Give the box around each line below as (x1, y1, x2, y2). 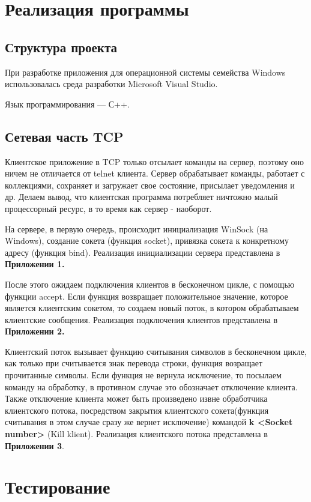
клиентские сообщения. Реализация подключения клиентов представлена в (5, 313, 278, 325)
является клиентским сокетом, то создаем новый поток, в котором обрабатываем (5, 301, 299, 314)
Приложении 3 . (5, 439, 64, 452)
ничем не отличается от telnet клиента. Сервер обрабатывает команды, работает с (5, 167, 305, 180)
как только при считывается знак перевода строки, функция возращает (5, 357, 263, 369)
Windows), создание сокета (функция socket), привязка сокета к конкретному (5, 234, 289, 247)
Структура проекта (5, 37, 117, 56)
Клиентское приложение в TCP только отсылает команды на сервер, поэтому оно (5, 155, 304, 168)
